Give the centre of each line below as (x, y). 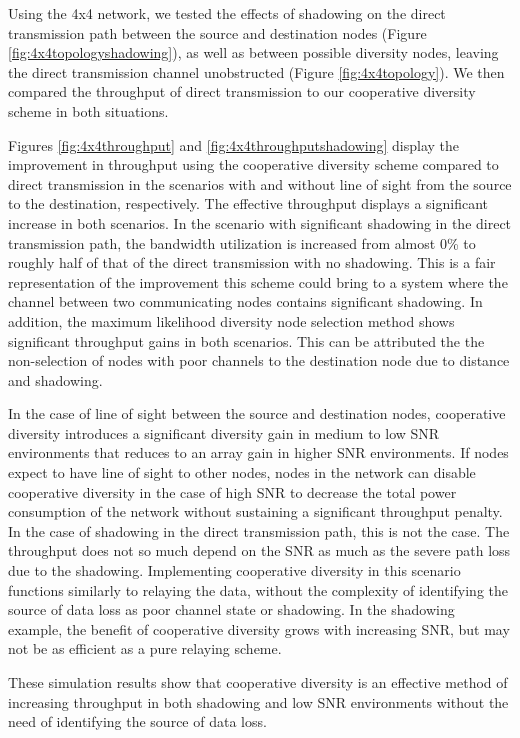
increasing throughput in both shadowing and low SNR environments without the (258, 701)
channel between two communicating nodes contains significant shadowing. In (245, 301)
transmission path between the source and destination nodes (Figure (217, 32)
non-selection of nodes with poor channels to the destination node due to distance (259, 360)
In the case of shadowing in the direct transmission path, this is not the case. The (259, 530)
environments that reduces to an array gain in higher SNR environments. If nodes (258, 452)
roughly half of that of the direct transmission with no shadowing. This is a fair (252, 262)
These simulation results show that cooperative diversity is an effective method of (258, 682)
